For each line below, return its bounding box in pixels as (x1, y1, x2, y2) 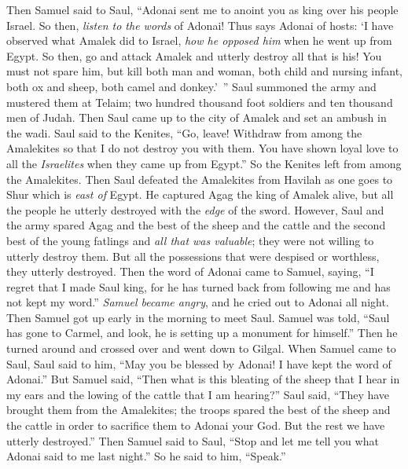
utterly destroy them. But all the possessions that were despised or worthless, (6, 247, 380, 264)
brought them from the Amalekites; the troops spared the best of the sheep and (6, 401, 391, 418)
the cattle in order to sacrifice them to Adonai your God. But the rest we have (6, 417, 385, 434)
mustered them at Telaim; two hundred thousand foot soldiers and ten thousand (6, 93, 393, 110)
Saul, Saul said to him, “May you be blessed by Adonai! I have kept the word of (6, 355, 391, 372)
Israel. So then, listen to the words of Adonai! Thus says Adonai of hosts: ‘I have (6, 16, 394, 33)
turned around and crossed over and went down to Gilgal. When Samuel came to (6, 340, 396, 357)
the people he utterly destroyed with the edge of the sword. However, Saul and (6, 201, 384, 218)
